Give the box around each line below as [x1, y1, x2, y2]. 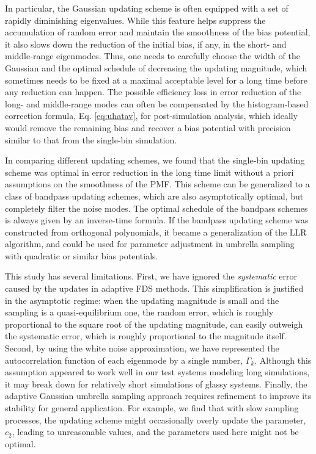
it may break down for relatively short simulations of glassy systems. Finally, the [5, 377, 307, 390]
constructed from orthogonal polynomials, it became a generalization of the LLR [5, 225, 307, 238]
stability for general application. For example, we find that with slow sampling [5, 402, 299, 414]
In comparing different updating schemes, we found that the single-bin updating [5, 154, 305, 167]
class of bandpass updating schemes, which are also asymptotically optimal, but [5, 189, 304, 202]
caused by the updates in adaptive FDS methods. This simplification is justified [5, 282, 304, 295]
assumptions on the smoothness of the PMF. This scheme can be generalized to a [5, 178, 310, 190]
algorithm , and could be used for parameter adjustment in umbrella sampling [5, 237, 295, 250]
